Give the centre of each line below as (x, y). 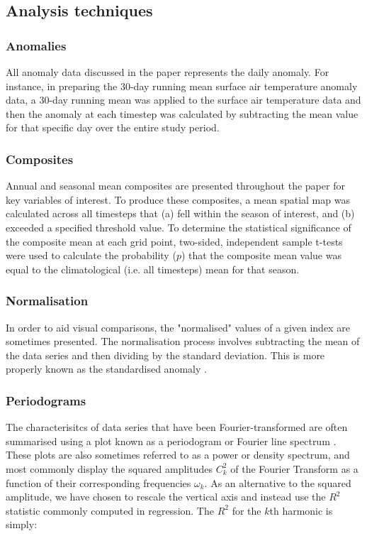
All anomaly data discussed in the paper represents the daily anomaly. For (168, 72)
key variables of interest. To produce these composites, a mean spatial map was (178, 199)
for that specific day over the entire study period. (113, 127)
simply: (22, 524)
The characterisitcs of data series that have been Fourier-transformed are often (177, 427)
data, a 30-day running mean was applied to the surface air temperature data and (183, 100)
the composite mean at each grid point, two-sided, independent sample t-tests (174, 241)
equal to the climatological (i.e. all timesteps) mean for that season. (153, 269)
